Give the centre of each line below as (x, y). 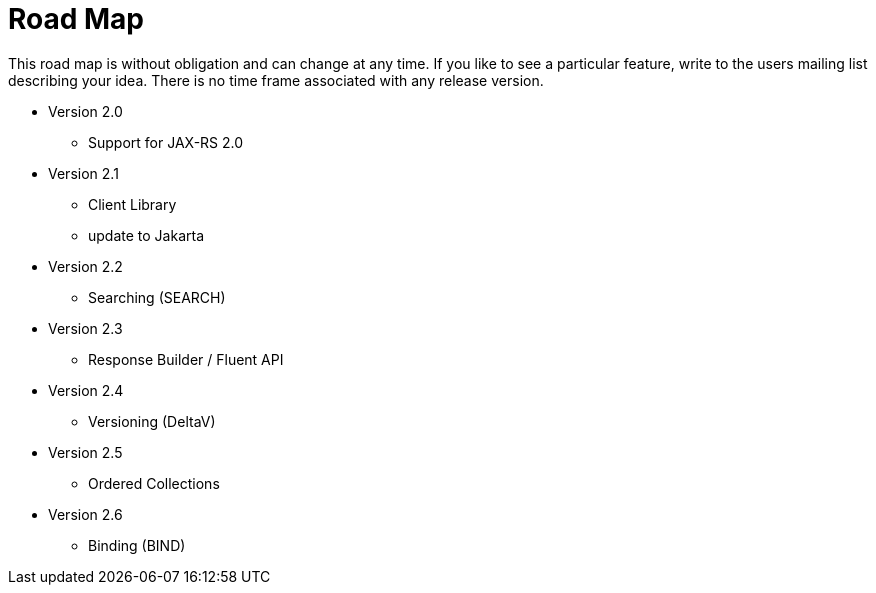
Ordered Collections (154, 483)
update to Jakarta (146, 235)
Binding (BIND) (137, 545)
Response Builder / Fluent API (186, 359)
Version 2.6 (85, 514)
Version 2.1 (83, 173)
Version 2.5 (85, 452)
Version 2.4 (86, 390)
